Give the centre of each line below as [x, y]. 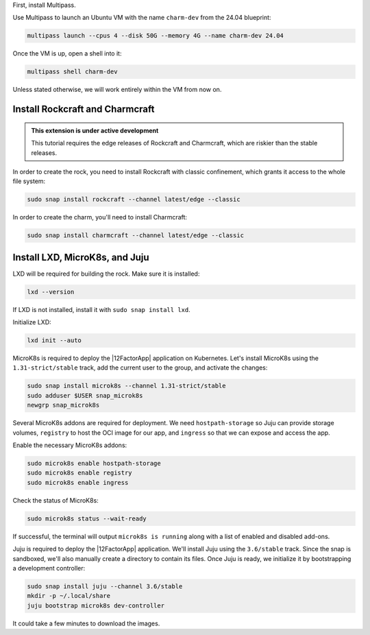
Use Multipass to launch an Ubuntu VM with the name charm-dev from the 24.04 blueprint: [142, 18]
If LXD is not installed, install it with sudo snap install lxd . [102, 309]
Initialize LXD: [32, 322]
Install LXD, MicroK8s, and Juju [81, 257]
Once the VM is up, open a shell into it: [67, 53]
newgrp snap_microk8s [63, 405]
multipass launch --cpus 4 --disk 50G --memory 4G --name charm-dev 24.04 [156, 36]
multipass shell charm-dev [72, 72]
